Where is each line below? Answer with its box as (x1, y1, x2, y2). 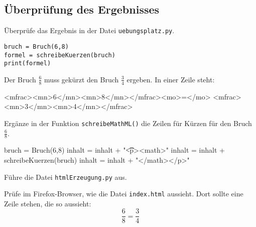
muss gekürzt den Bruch (44, 74, 119, 84)
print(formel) (4, 60, 51, 67)
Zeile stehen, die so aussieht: (4, 198, 91, 208)
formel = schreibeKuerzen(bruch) (4, 51, 115, 59)
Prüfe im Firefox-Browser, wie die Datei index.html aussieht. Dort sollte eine (4, 188, 243, 199)
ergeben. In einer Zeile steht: (126, 74, 215, 84)
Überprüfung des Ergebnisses (4, 2, 160, 17)
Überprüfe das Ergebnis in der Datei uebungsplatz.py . (4, 25, 175, 36)
